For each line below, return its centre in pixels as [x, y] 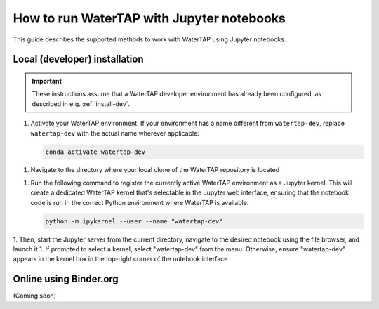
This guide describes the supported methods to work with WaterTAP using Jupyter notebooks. [149, 39]
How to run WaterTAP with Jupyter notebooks [149, 18]
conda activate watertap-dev [95, 152]
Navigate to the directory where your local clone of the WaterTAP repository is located [155, 170]
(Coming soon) [34, 296]
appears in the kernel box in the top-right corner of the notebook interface [120, 259]
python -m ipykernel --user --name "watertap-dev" [134, 221]
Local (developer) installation [78, 59]
